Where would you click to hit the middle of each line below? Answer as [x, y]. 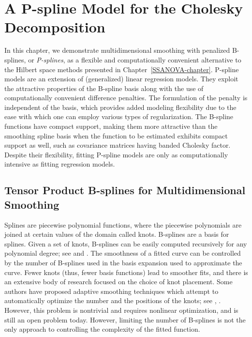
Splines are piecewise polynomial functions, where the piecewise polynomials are [123, 224]
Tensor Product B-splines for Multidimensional [125, 190]
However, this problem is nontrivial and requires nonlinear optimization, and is [121, 310]
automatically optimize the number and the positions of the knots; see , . [113, 300]
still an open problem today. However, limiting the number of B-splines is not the [125, 319]
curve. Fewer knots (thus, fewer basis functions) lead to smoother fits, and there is [126, 272]
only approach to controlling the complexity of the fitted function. [102, 329]
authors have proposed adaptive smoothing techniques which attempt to [111, 291]
